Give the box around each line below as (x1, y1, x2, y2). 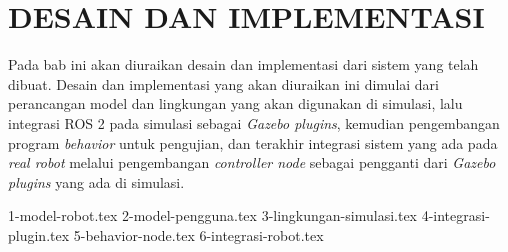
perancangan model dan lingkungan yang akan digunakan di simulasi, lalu (8, 93, 463, 114)
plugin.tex (8, 224, 70, 245)
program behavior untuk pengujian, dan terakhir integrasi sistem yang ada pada (8, 132, 498, 153)
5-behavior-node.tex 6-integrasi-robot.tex (73, 224, 324, 245)
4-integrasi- (421, 205, 490, 226)
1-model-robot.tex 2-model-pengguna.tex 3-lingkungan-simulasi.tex (8, 205, 417, 226)
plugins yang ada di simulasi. (8, 171, 185, 192)
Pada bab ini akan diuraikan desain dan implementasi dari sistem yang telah (8, 54, 479, 75)
